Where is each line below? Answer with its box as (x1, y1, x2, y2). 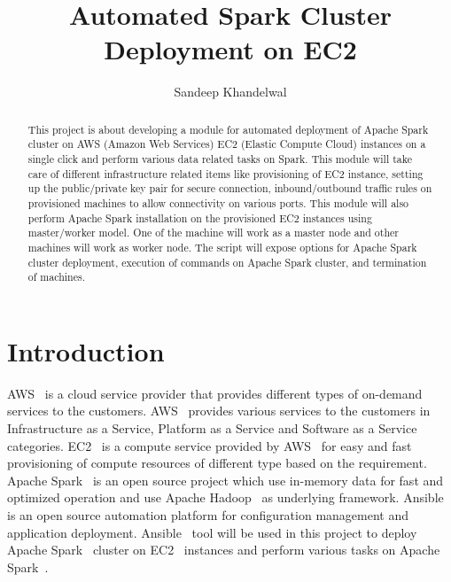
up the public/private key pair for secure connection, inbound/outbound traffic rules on (27, 181, 432, 196)
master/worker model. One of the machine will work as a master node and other (27, 225, 399, 240)
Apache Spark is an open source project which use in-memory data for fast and (7, 470, 444, 489)
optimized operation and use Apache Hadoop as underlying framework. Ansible (7, 488, 444, 507)
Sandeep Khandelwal (174, 82, 287, 101)
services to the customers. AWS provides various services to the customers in (7, 401, 431, 420)
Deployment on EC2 (104, 31, 357, 67)
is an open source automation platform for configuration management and (7, 506, 409, 524)
